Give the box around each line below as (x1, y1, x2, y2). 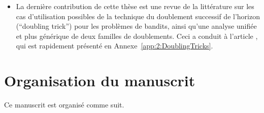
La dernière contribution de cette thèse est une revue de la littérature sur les (16, 1, 254, 11)
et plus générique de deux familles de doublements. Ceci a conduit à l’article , (16, 30, 258, 41)
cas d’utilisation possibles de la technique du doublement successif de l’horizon (16, 11, 260, 21)
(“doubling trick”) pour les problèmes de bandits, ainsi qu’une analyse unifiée (16, 21, 257, 31)
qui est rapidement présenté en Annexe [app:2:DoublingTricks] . (16, 40, 213, 51)
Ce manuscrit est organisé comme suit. (4, 99, 124, 110)
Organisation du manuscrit (4, 70, 195, 91)
